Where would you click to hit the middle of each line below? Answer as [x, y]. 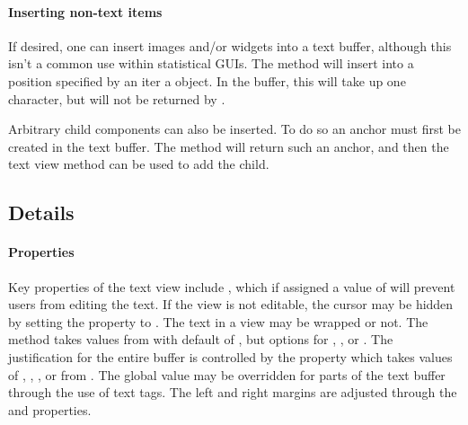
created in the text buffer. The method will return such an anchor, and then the [229, 146]
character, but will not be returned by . [117, 98]
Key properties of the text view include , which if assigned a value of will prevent [232, 286]
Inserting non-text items [85, 11]
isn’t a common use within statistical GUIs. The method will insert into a [211, 63]
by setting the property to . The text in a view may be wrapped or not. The [218, 321]
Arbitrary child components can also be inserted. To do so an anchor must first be [234, 129]
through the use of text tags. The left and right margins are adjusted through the [233, 392]
